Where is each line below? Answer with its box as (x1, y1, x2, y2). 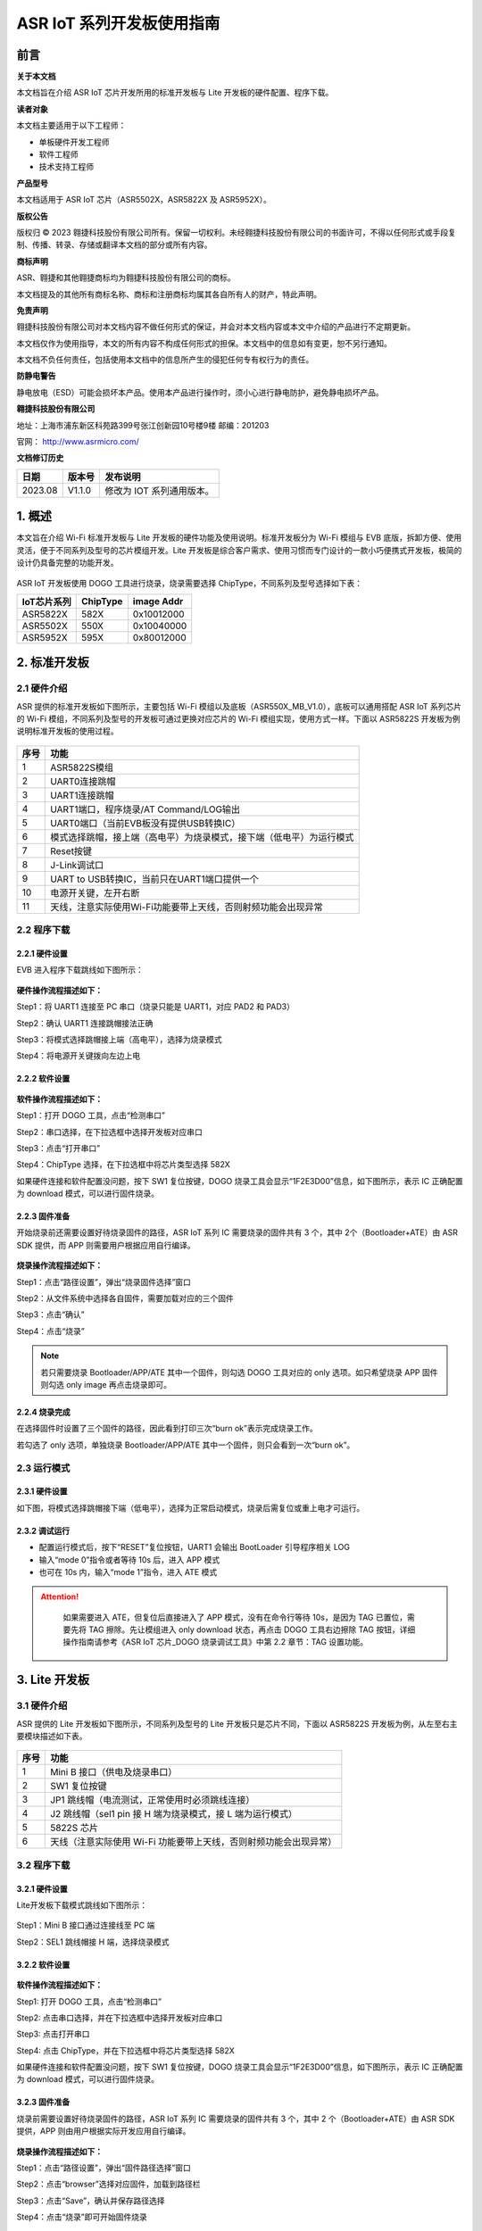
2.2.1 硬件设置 (16, 949, 69, 959)
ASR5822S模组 (50, 761, 113, 774)
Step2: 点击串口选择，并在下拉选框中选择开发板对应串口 (16, 2012, 223, 2023)
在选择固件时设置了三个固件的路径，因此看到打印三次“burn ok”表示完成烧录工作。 (16, 1423, 318, 1434)
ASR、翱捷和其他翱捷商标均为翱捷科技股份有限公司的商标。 (16, 272, 236, 283)
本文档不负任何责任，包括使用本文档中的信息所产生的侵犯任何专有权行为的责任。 (16, 354, 314, 365)
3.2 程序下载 (16, 1859, 71, 1871)
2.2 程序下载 (16, 924, 71, 936)
